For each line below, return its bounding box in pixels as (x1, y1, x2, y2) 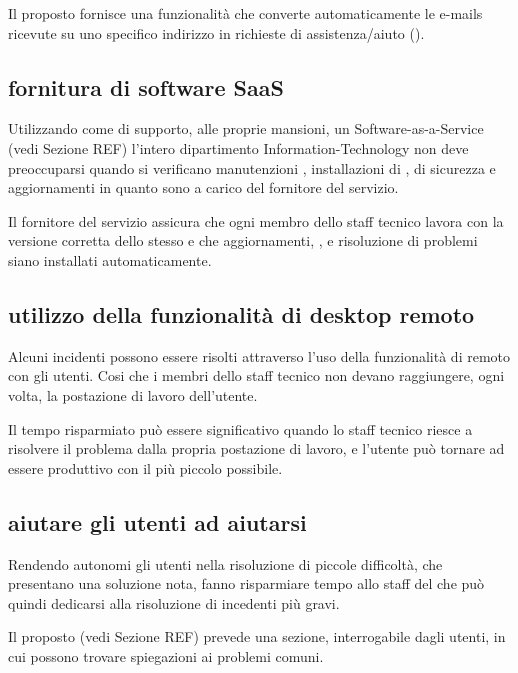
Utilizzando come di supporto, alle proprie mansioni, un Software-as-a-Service (8, 118, 484, 139)
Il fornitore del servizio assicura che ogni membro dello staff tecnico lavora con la (8, 210, 504, 231)
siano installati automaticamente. (8, 249, 212, 270)
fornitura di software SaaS (8, 71, 284, 102)
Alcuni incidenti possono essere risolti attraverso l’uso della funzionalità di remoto (8, 345, 511, 366)
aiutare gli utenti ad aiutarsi (8, 506, 307, 537)
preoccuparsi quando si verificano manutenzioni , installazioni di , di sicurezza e (8, 157, 496, 178)
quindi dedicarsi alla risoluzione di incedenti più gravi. (8, 592, 340, 613)
